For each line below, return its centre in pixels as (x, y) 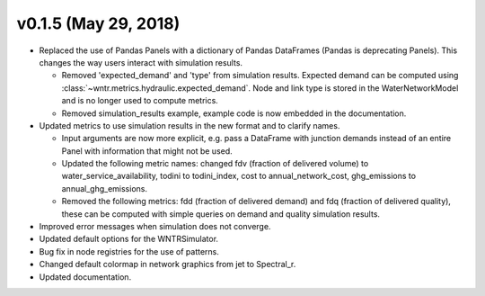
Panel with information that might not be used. (147, 151)
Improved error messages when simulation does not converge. (155, 227)
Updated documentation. (85, 277)
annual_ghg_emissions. (105, 188)
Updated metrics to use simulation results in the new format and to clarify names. (190, 125)
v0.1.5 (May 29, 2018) (98, 23)
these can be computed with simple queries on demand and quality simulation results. (221, 214)
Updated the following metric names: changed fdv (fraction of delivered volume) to (215, 164)
